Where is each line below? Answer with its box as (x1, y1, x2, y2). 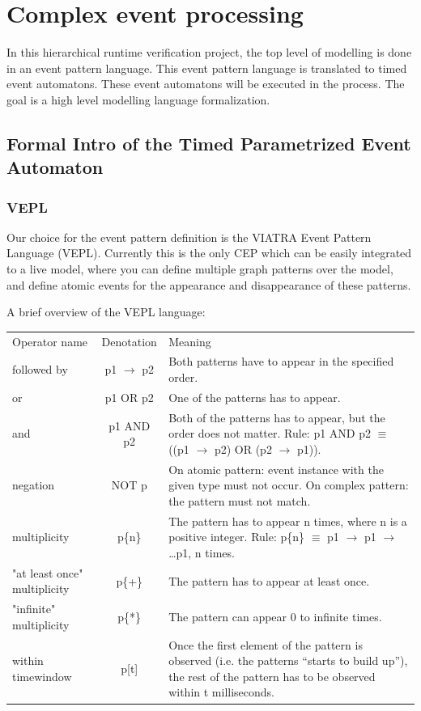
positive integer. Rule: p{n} (168, 528, 305, 545)
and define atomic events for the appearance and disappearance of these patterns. (6, 276, 411, 293)
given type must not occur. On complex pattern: (168, 476, 409, 493)
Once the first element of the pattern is (168, 636, 363, 653)
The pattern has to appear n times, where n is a (168, 512, 407, 529)
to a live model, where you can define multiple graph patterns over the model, (6, 260, 393, 277)
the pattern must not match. (168, 492, 311, 509)
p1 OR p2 (104, 388, 154, 405)
